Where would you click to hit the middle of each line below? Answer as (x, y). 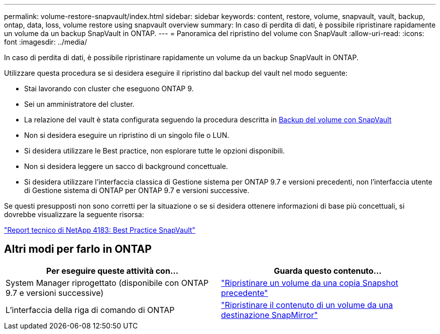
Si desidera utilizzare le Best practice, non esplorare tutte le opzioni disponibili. (154, 151)
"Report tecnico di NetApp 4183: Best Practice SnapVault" (100, 230)
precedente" (245, 293)
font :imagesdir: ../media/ (46, 42)
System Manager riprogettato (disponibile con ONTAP (107, 283)
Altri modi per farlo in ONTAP (78, 249)
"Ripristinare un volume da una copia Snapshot (310, 283)
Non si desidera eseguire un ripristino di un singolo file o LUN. (127, 135)
